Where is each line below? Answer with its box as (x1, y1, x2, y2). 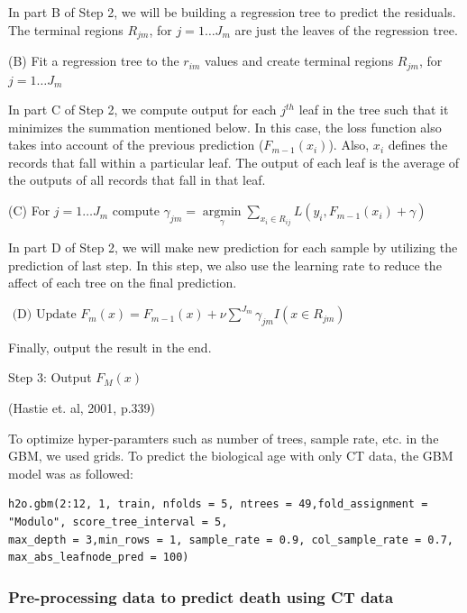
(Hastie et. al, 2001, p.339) (8, 398, 156, 417)
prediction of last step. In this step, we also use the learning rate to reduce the (8, 255, 442, 274)
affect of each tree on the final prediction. (8, 273, 237, 292)
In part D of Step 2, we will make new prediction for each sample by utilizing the (8, 238, 458, 257)
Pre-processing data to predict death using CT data (8, 585, 394, 608)
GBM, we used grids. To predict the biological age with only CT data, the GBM (8, 446, 453, 465)
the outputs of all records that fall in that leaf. (8, 170, 266, 189)
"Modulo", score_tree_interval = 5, (8, 516, 228, 529)
